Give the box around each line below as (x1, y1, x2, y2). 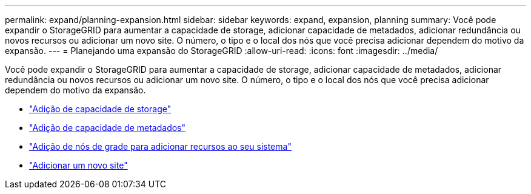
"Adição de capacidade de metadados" (29, 122, 186, 133)
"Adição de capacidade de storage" (29, 104, 172, 114)
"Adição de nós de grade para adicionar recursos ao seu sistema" (29, 141, 292, 152)
